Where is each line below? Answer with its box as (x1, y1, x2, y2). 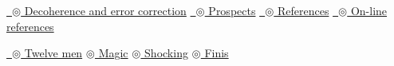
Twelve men (24, 45, 83, 61)
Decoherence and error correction (24, 2, 187, 18)
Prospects (208, 2, 256, 18)
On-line (350, 2, 388, 18)
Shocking (144, 45, 188, 61)
